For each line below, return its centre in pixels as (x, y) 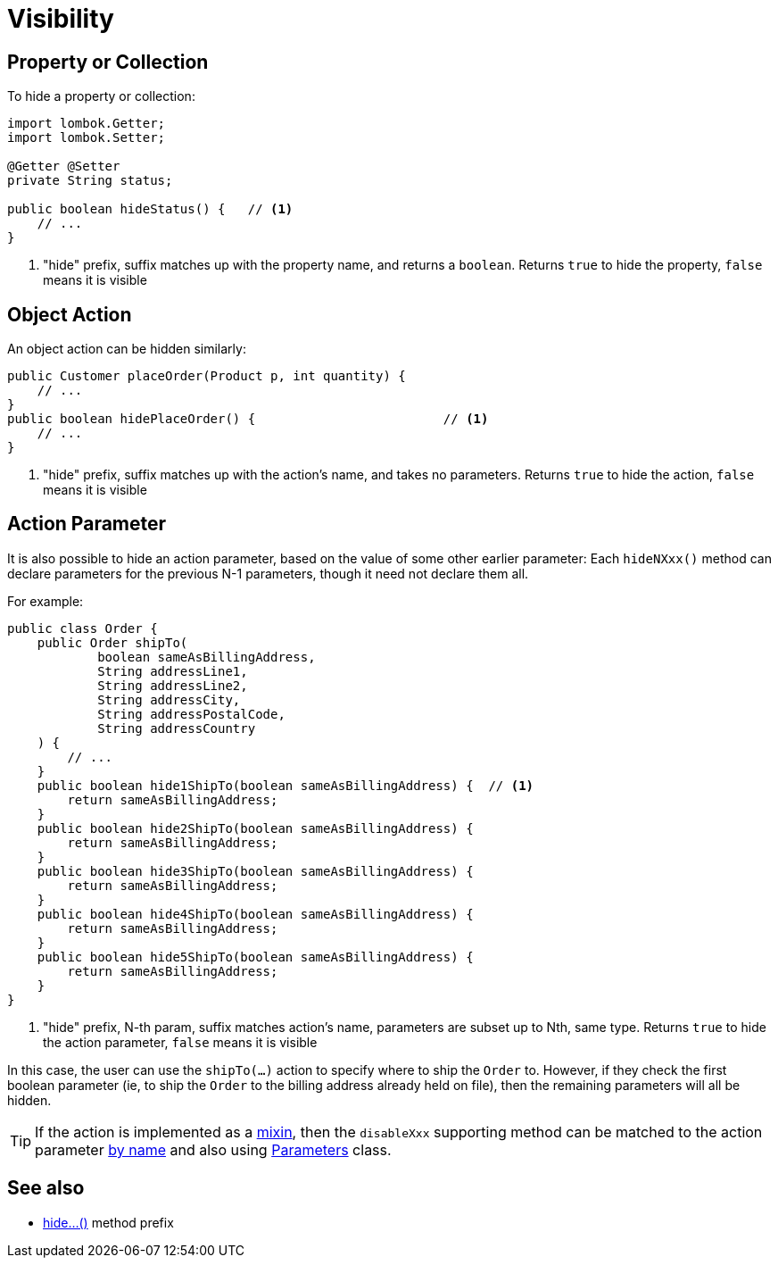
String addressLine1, (173, 671)
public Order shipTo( (112, 642)
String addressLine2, (173, 685)
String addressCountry (177, 728)
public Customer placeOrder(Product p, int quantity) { (207, 376)
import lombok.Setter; (87, 138)
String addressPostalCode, (191, 714)
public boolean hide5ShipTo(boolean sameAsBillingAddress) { (255, 957)
